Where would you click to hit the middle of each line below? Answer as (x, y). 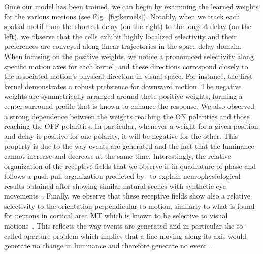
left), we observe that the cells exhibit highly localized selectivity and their (120, 36)
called (13, 235)
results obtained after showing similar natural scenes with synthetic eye (115, 186)
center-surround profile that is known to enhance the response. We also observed (129, 106)
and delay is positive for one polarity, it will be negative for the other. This (121, 136)
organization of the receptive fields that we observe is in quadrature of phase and (130, 166)
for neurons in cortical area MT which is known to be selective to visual (116, 216)
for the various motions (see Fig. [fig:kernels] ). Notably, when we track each (122, 16)
